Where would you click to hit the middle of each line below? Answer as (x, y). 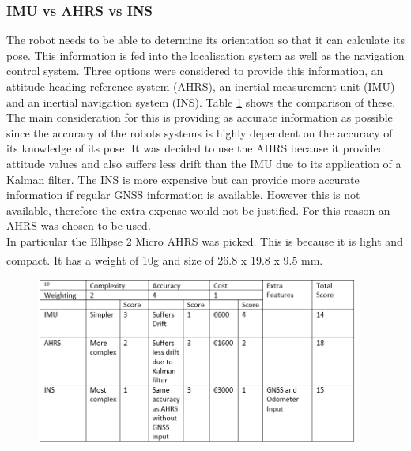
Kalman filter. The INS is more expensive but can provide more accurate (183, 179)
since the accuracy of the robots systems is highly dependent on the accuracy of (200, 132)
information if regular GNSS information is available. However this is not (183, 195)
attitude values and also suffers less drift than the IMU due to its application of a (204, 163)
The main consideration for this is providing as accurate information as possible (200, 117)
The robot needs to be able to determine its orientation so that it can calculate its (205, 40)
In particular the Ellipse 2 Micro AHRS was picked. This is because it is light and (205, 241)
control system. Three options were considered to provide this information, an (195, 71)
